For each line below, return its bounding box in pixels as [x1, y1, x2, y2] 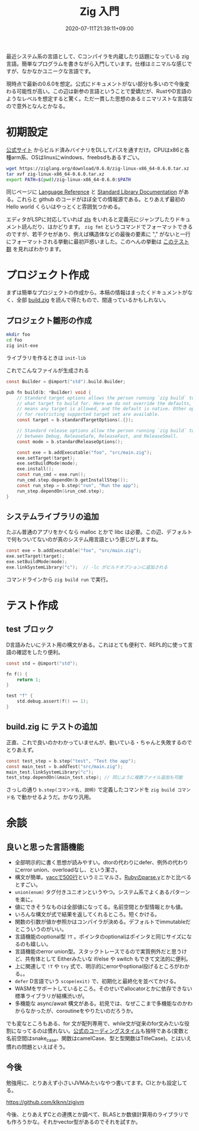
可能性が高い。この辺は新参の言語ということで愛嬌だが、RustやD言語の [16, 87, 192, 94]
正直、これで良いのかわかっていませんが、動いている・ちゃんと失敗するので [6, 738, 192, 745]
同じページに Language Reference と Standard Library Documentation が [6, 188, 184, 195]
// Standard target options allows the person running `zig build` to [17, 395, 195, 401]
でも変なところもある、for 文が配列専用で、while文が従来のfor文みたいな [6, 1020, 185, 1027]
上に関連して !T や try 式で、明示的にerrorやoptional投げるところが [14, 963, 179, 970]
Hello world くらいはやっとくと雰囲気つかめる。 [6, 203, 124, 210]
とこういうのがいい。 [14, 925, 67, 933]
